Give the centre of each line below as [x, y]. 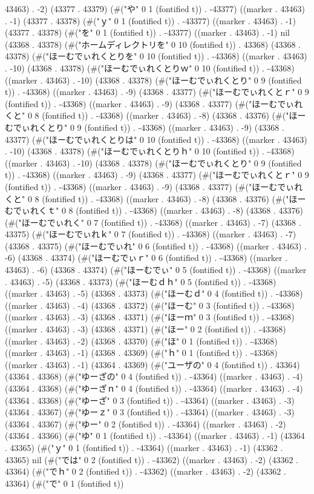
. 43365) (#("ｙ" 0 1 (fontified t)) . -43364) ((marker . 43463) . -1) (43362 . [144, 447]
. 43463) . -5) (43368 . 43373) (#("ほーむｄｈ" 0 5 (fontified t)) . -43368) [141, 281]
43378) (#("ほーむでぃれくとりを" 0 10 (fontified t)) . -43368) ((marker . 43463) [156, 56]
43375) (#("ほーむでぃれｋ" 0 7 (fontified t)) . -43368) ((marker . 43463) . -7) [151, 234]
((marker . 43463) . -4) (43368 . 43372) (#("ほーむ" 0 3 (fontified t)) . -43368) [150, 305]
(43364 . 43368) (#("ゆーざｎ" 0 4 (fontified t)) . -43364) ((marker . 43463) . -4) [154, 388]
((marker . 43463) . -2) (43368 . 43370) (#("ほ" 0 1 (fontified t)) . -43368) [141, 341]
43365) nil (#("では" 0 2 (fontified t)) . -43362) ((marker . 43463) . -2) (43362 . [152, 459]
